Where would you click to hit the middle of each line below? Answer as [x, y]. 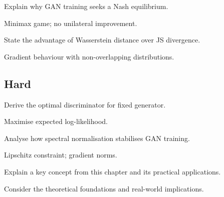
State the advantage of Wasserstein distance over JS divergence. [102, 40]
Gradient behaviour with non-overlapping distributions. [89, 56]
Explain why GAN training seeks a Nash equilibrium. [86, 6]
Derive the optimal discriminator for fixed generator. [85, 104]
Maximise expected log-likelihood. [56, 121]
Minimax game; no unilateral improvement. [71, 23]
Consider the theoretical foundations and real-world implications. [104, 188]
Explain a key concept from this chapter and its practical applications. [113, 171]
